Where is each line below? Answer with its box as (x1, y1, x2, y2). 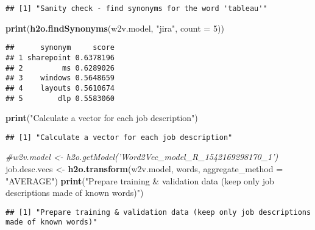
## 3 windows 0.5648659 (5, 74, 115, 83)
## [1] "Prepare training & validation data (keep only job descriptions (5, 207, 311, 217)
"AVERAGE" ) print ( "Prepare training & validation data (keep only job (5, 174, 274, 187)
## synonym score (5, 43, 115, 52)
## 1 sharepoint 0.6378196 (5, 53, 115, 62)
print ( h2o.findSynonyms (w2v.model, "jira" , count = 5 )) (5, 21, 224, 34)
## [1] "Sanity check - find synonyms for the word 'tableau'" (5, 4, 267, 13)
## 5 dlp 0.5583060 (5, 94, 115, 103)
